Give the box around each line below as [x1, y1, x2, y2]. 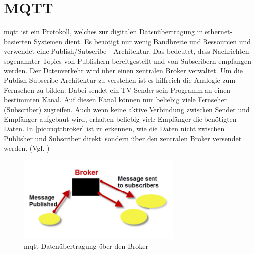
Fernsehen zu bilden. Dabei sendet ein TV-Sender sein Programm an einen [4, 84, 231, 95]
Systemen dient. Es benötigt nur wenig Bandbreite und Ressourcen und [34, 36, 251, 46]
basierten [4, 36, 32, 46]
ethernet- [204, 26, 233, 37]
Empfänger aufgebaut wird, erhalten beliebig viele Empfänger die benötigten [4, 114, 237, 124]
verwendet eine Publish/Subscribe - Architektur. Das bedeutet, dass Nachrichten [4, 46, 249, 56]
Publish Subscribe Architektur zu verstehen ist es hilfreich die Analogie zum [4, 75, 236, 85]
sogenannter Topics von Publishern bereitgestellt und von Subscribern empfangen [4, 55, 251, 65]
